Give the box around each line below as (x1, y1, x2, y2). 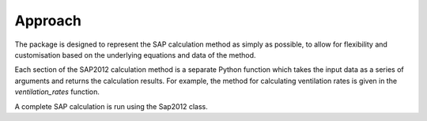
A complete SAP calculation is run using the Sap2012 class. (14, 101, 209, 111)
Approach (14, 12, 82, 29)
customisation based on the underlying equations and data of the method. (14, 50, 256, 59)
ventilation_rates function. (14, 87, 100, 96)
